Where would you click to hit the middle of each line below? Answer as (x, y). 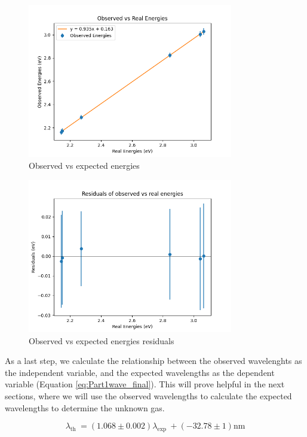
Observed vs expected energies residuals (102, 340)
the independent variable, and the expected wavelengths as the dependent (140, 372)
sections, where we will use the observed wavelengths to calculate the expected (148, 395)
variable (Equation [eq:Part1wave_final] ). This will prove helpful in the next (145, 384)
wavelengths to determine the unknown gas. (85, 407)
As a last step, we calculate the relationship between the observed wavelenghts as (153, 361)
